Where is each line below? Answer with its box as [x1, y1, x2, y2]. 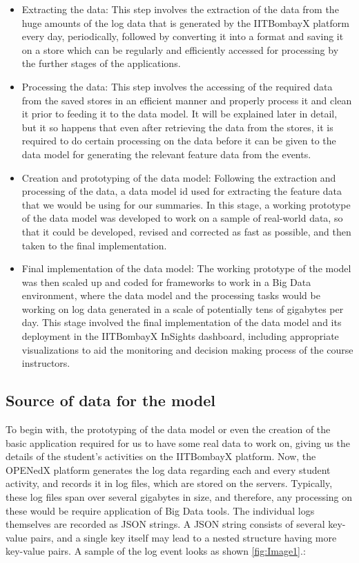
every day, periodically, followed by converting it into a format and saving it [21, 29, 344, 44]
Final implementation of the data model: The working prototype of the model [21, 261, 351, 276]
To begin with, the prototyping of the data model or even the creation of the [6, 422, 331, 437]
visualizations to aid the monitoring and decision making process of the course [21, 342, 353, 356]
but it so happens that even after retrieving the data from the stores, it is [21, 120, 333, 134]
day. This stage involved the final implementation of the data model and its [21, 315, 342, 330]
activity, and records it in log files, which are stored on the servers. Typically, [6, 476, 333, 490]
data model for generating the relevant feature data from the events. [21, 146, 311, 161]
